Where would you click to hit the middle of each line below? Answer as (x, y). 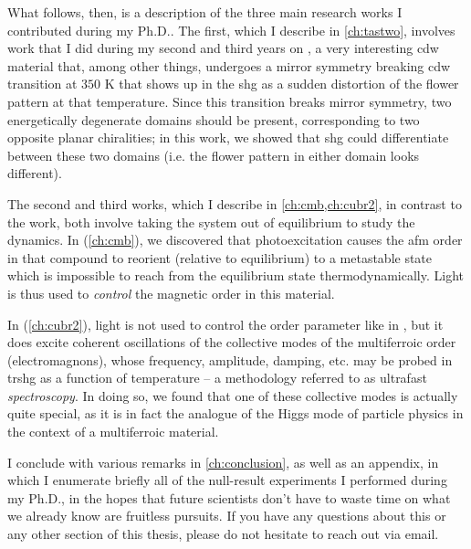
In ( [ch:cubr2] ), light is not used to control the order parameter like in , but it (225, 324)
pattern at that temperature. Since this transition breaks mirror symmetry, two (230, 101)
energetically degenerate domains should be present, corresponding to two (214, 119)
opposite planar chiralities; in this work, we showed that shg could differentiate (228, 137)
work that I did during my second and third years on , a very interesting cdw (223, 48)
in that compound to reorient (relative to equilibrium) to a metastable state (220, 257)
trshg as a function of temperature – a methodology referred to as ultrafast (217, 378)
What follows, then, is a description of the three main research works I (205, 12)
